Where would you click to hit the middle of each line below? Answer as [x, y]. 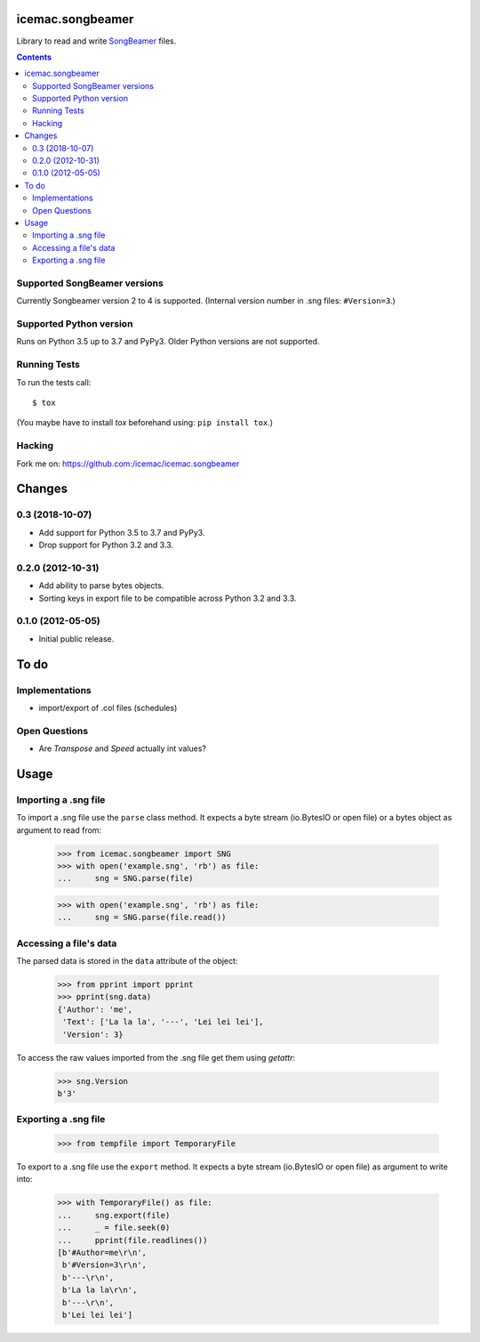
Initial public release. [76, 639]
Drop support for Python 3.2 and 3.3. [106, 545]
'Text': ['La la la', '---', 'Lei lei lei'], [163, 1022]
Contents [34, 57]
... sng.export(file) [114, 1215]
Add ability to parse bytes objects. [101, 586]
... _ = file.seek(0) [114, 1228]
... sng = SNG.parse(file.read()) [142, 918]
